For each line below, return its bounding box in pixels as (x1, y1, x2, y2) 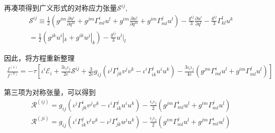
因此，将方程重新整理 (4, 52, 75, 63)
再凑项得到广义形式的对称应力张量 (4, 3, 117, 13)
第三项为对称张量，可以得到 (4, 87, 96, 97)
